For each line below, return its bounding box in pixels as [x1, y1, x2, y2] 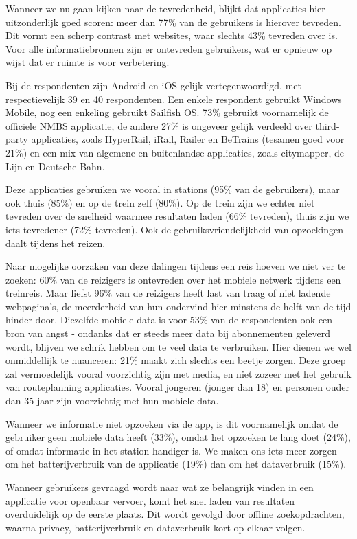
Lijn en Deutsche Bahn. [5, 159, 105, 173]
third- [315, 118, 340, 133]
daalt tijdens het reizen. [5, 236, 106, 250]
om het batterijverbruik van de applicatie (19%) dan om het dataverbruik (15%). [5, 457, 347, 471]
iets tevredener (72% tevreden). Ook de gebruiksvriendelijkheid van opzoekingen [5, 222, 343, 236]
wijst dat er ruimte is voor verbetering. [5, 55, 170, 69]
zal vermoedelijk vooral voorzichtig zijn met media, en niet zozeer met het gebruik [5, 366, 352, 380]
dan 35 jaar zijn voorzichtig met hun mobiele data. [5, 393, 219, 408]
